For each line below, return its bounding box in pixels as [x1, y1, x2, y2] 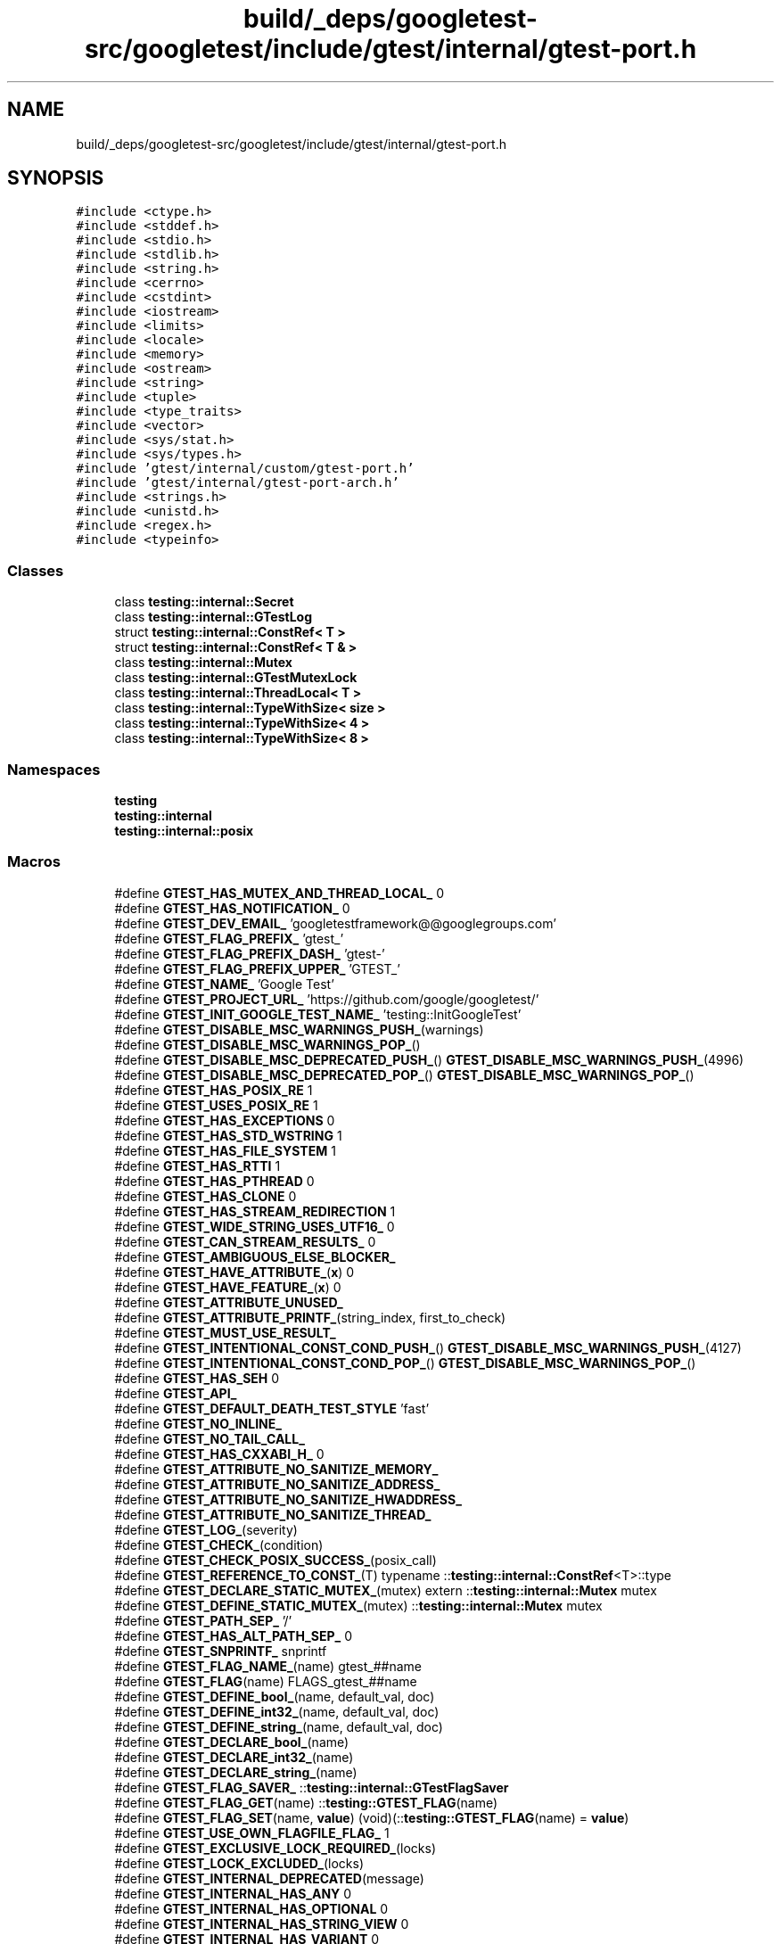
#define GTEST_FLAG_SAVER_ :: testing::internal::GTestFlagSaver [114, 1779, 509, 1795]
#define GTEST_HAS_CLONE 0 [114, 1188, 297, 1204]
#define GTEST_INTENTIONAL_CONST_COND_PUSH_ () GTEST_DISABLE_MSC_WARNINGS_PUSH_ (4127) [114, 1339, 742, 1355]
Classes [7, 561, 64, 580]
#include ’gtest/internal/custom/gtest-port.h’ [76, 461, 415, 476]
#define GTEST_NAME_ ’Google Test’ [114, 976, 334, 992]
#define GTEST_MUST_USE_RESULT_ [114, 1324, 336, 1340]
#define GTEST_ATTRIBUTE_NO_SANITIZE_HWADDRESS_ [114, 1491, 462, 1507]
